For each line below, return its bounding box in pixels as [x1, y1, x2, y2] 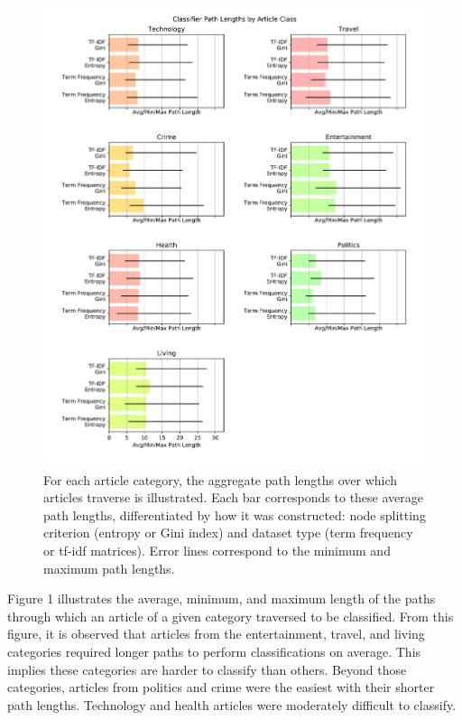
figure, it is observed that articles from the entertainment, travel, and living [7, 624, 425, 643]
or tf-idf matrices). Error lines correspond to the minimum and [43, 540, 391, 559]
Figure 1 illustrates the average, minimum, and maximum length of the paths [7, 589, 436, 608]
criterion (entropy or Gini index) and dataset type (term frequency [43, 523, 413, 542]
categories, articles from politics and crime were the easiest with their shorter [7, 678, 435, 697]
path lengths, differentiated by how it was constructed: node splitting [43, 505, 426, 524]
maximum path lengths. [43, 558, 175, 577]
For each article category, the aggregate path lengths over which [43, 470, 398, 489]
